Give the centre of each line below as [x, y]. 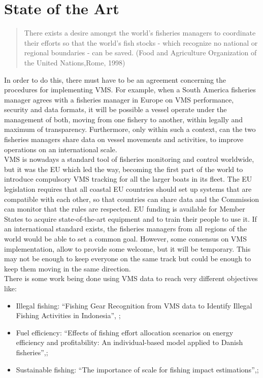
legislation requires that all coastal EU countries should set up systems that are [128, 189]
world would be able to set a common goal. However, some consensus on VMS [125, 238]
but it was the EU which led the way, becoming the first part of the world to [124, 169]
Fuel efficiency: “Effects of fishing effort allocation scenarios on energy [125, 332]
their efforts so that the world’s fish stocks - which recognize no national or [141, 42]
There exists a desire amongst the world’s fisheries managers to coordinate [140, 33]
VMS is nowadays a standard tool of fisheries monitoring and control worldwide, [129, 159]
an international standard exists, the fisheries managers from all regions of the [126, 229]
